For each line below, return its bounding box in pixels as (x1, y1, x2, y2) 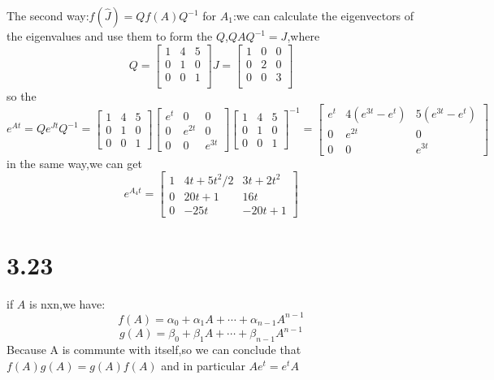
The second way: (6, 7, 89, 24)
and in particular (161, 356, 245, 374)
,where (287, 28, 320, 44)
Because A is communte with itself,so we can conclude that (6, 341, 301, 358)
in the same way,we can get (6, 154, 142, 171)
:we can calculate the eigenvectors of (232, 7, 414, 24)
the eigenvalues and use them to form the (6, 28, 213, 44)
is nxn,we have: (29, 295, 106, 312)
